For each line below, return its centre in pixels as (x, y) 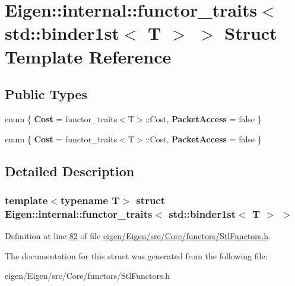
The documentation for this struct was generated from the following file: (136, 255)
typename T (90, 200)
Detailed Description (70, 171)
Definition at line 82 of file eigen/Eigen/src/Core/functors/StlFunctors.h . (138, 236)
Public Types (46, 94)
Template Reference (88, 56)
